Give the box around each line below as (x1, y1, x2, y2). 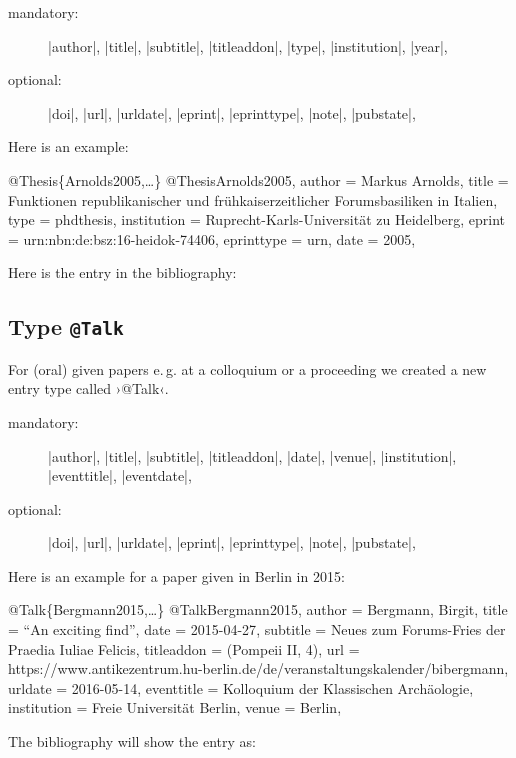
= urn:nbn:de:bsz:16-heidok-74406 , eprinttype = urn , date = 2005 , (8, 228, 416, 249)
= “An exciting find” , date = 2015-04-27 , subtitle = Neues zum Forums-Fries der (8, 619, 506, 640)
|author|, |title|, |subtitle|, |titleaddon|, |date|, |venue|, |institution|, (48, 445, 457, 466)
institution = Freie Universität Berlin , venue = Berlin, (8, 697, 342, 718)
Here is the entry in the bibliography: (8, 262, 237, 283)
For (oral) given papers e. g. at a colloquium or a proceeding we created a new (8, 358, 487, 379)
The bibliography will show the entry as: (8, 731, 256, 752)
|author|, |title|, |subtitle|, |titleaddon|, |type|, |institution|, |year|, (48, 35, 448, 56)
